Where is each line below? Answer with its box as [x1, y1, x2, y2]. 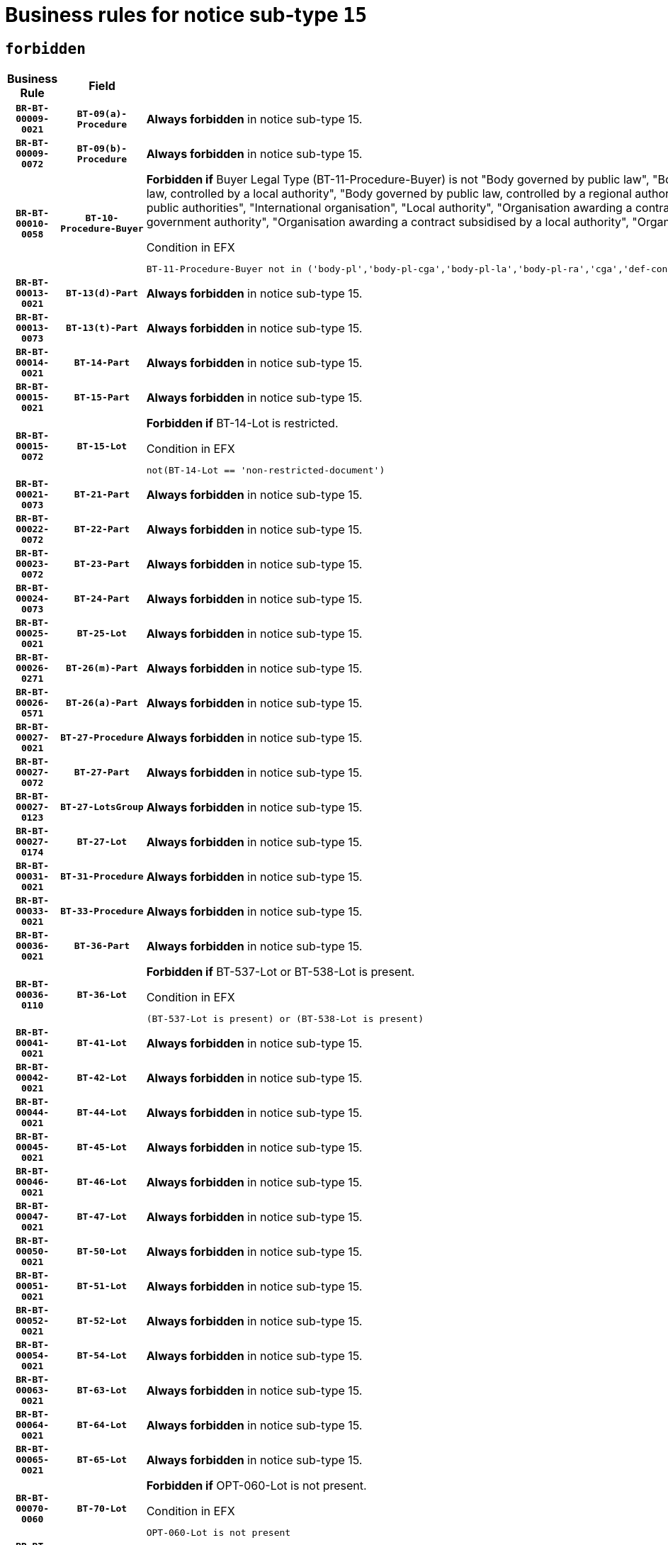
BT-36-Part [74, 940, 130, 952]
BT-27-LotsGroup [60, 802, 144, 813]
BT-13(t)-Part [66, 322, 138, 334]
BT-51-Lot [77, 1281, 128, 1292]
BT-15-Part [74, 392, 130, 403]
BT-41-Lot [77, 1038, 128, 1049]
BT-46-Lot [77, 1176, 128, 1188]
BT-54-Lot [77, 1350, 128, 1361]
